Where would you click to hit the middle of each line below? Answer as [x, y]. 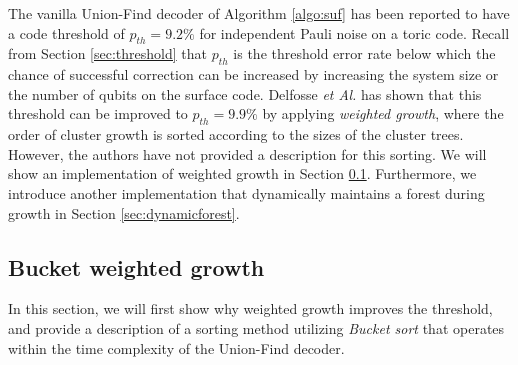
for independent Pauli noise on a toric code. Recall [354, 32]
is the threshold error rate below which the [364, 53]
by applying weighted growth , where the [383, 113]
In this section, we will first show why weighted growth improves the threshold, [250, 308]
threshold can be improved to [98, 113]
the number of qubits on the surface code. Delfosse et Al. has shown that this [245, 93]
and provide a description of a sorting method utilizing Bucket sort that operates [256, 327]
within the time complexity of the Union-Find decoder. [176, 347]
